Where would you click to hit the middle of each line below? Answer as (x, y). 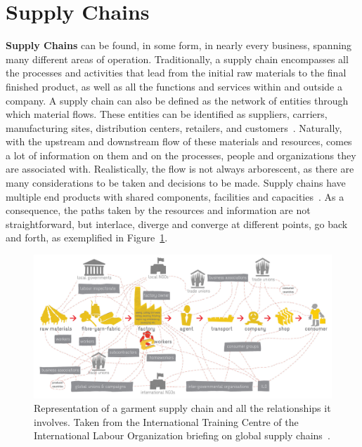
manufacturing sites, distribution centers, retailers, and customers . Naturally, (174, 127)
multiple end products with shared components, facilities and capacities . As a (175, 196)
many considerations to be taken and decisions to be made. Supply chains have (176, 183)
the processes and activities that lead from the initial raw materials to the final (176, 73)
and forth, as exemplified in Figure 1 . (87, 238)
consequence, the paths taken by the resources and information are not (158, 210)
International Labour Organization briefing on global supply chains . (182, 435)
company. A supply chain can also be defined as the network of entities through (177, 100)
